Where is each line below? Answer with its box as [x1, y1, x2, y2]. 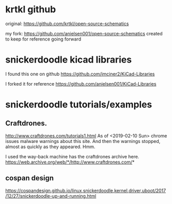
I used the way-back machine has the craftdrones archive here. [5, 153, 140, 159]
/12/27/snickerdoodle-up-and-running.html [5, 193, 97, 199]
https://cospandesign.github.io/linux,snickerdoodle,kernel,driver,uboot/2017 [5, 187, 166, 193]
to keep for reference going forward [5, 36, 81, 42]
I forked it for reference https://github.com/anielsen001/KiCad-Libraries [5, 80, 157, 87]
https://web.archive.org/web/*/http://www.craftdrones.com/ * [5, 159, 135, 165]
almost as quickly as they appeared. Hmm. [5, 144, 95, 150]
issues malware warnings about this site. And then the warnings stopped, [5, 138, 161, 144]
